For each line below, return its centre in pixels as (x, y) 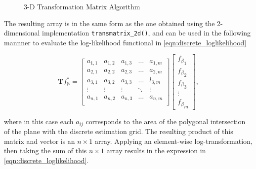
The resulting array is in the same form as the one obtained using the (109, 23)
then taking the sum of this (45, 151)
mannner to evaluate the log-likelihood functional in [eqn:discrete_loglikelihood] (125, 42)
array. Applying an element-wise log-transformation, (173, 141)
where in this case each (39, 121)
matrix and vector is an (40, 141)
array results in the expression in (156, 151)
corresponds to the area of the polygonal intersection (166, 121)
